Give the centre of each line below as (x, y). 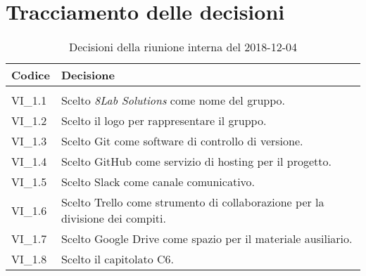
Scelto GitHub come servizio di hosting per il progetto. (196, 162)
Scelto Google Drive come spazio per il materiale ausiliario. (207, 239)
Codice (31, 75)
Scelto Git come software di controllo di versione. (182, 141)
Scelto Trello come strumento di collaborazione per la (193, 202)
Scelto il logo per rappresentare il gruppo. (164, 121)
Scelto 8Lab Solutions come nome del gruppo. (173, 100)
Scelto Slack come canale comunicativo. (158, 182)
